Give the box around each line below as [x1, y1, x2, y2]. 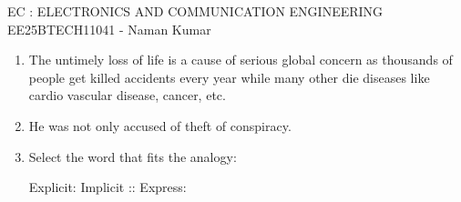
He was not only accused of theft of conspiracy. [28, 116, 292, 135]
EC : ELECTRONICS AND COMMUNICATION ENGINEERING [7, 2, 384, 20]
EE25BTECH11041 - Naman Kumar [7, 19, 211, 38]
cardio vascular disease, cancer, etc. [28, 86, 226, 105]
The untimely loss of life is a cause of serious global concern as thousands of [28, 50, 453, 69]
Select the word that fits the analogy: [28, 146, 237, 166]
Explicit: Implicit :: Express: [28, 177, 187, 197]
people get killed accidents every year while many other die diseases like [28, 67, 430, 86]
